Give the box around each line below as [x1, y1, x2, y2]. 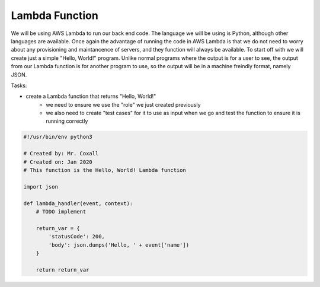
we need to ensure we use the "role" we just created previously [46, 101, 201, 108]
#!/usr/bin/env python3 [23, 133, 93, 141]
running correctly [46, 117, 88, 125]
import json [23, 183, 59, 190]
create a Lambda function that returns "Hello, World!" [25, 93, 156, 100]
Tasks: [11, 82, 27, 89]
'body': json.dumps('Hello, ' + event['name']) [48, 241, 190, 248]
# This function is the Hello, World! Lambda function [23, 167, 186, 173]
